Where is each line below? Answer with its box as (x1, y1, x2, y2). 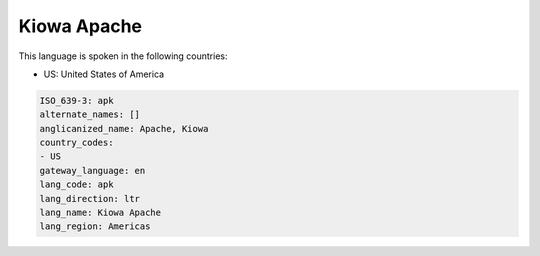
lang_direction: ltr (39, 193, 140, 204)
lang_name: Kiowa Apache (39, 207, 162, 219)
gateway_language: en (39, 165, 146, 176)
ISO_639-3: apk (39, 95, 114, 106)
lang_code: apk (39, 179, 114, 190)
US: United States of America (43, 68, 165, 80)
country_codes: (39, 137, 114, 149)
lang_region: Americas (39, 221, 151, 232)
